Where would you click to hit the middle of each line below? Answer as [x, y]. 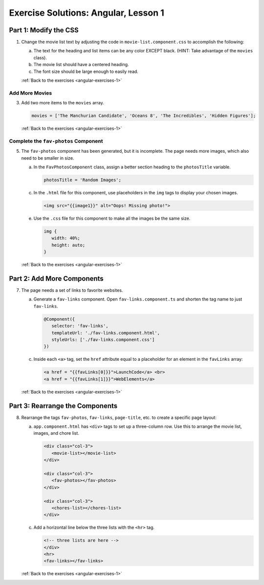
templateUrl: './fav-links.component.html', [106, 333]
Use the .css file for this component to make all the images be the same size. [112, 218]
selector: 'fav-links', [80, 326]
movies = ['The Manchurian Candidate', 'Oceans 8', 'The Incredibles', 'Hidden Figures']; [144, 116]
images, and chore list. [56, 433]
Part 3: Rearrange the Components [63, 406]
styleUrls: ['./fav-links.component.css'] [103, 339]
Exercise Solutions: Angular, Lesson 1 [87, 13]
